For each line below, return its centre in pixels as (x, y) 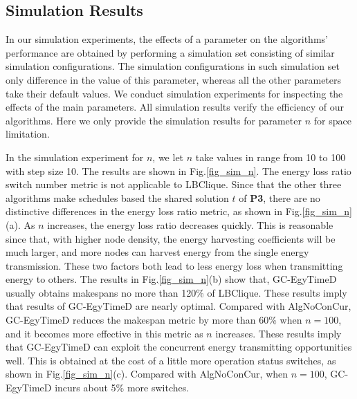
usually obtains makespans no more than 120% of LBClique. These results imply (176, 292)
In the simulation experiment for (75, 157)
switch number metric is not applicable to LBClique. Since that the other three (174, 184)
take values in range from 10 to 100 (271, 157)
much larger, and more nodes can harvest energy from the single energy (157, 252)
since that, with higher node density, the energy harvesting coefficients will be (171, 238)
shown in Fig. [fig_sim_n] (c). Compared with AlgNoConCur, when (147, 374)
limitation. (28, 134)
